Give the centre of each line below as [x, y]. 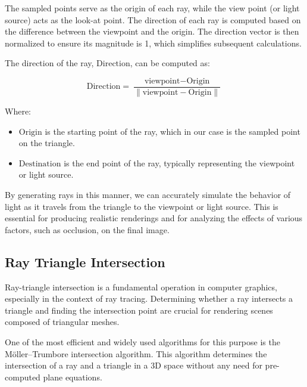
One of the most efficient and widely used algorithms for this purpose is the [142, 341]
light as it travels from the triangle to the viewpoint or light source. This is [142, 206]
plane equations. [73, 377]
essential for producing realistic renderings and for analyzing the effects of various [154, 218]
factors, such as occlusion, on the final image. [87, 229]
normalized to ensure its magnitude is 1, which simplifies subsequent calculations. [153, 43]
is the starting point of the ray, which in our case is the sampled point [173, 131]
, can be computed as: [170, 63]
